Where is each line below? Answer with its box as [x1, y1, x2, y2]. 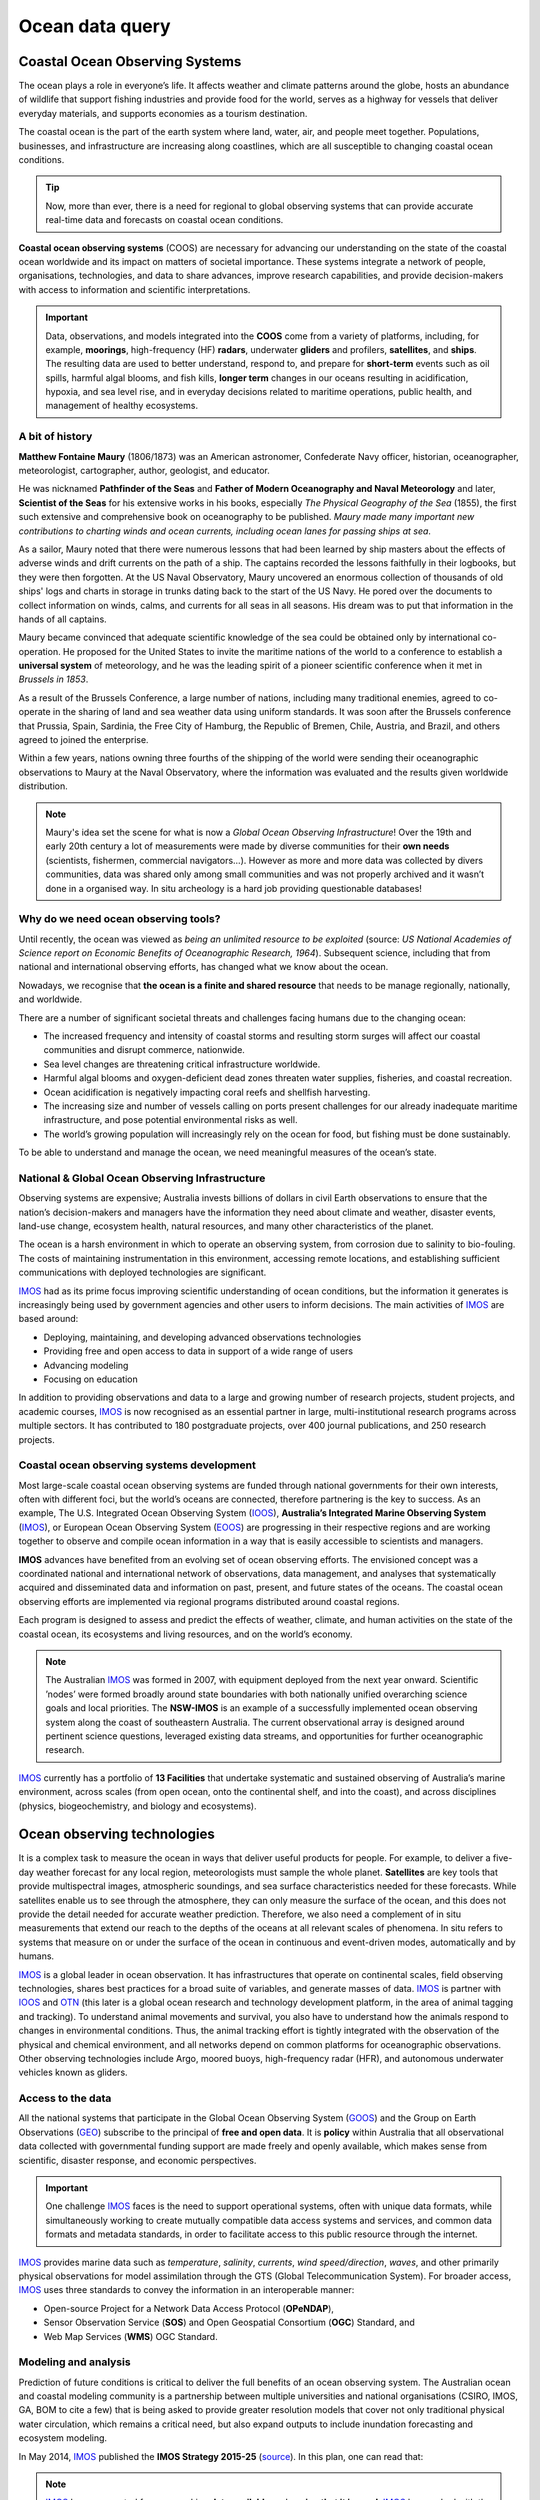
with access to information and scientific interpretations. [18, 283, 251, 295]
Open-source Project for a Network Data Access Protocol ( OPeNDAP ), [43, 2302, 335, 2314]
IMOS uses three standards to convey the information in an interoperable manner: [18, 2284, 355, 2296]
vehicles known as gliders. [18, 2066, 129, 2079]
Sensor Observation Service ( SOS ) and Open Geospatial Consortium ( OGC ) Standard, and [43, 2316, 415, 2329]
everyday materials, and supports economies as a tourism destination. [18, 107, 308, 119]
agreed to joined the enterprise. [18, 734, 149, 746]
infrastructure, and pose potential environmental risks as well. [43, 1114, 298, 1126]
